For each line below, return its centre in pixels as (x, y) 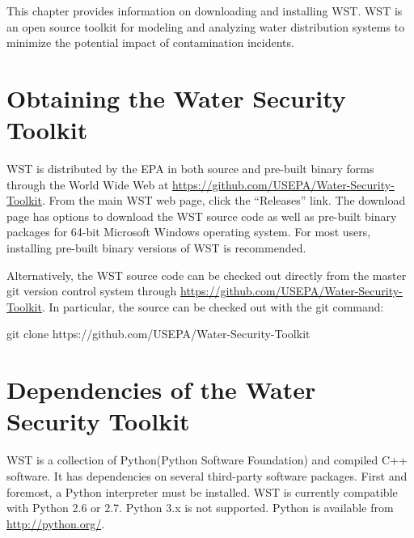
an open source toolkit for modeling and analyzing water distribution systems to (206, 26)
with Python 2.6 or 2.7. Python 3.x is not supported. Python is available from (200, 508)
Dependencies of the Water (161, 390)
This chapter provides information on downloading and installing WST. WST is (205, 11)
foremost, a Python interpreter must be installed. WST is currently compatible (202, 491)
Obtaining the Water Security (176, 97)
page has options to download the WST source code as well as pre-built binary (202, 216)
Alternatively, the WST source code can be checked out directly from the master (207, 275)
